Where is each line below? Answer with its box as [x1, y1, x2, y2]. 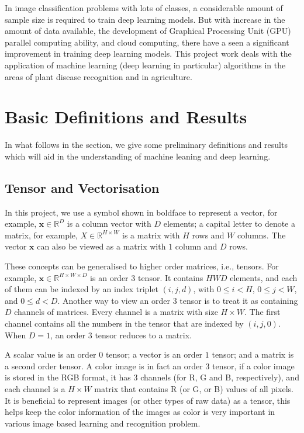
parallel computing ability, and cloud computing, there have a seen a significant [5, 36, 289, 48]
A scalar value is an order [5, 348, 96, 361]
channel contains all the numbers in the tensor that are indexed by [5, 317, 244, 330]
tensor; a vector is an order [105, 348, 203, 361]
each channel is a [5, 382, 65, 394]
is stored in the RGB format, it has [5, 371, 131, 383]
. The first [244, 306, 281, 318]
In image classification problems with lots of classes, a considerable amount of [5, 2, 283, 13]
